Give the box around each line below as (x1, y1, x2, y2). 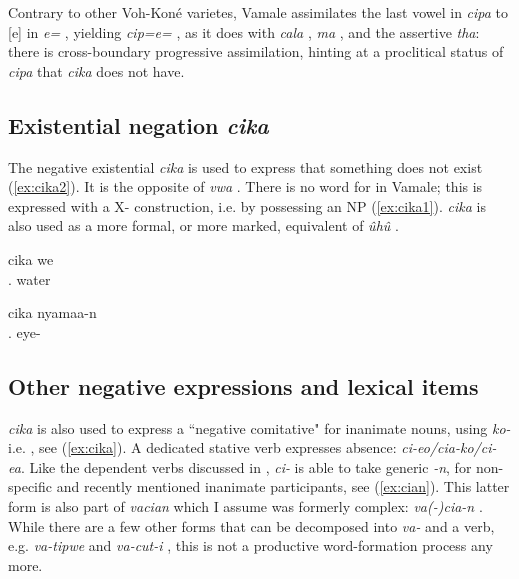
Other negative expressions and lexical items (8, 370, 479, 401)
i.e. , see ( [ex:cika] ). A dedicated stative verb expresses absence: (8, 437, 397, 458)
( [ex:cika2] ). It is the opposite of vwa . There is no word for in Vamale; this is (8, 176, 483, 197)
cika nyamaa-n (8, 302, 97, 323)
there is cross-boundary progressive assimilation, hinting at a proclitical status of (8, 41, 504, 62)
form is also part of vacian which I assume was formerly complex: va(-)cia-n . (8, 495, 483, 516)
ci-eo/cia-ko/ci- (401, 437, 497, 458)
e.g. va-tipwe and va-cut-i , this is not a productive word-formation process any (8, 535, 493, 556)
